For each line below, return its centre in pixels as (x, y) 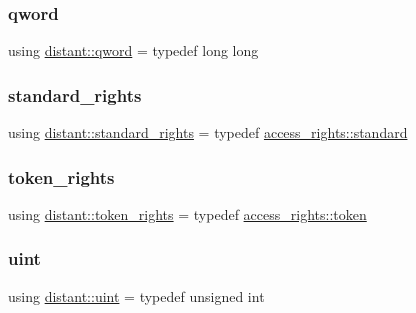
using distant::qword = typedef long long (133, 50)
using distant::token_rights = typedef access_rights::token (187, 213)
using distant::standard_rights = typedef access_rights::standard (208, 132)
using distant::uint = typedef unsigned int (136, 295)
